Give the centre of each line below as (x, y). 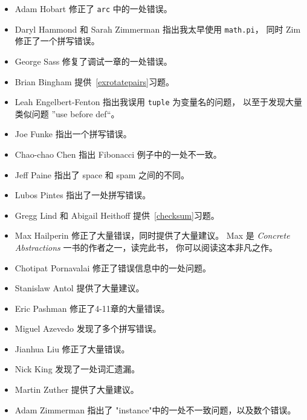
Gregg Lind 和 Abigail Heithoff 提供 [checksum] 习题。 (117, 215)
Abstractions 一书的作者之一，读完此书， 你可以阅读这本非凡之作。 (146, 247)
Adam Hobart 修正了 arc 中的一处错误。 (93, 8)
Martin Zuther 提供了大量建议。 (77, 389)
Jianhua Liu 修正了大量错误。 (72, 348)
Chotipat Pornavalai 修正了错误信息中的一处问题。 (113, 267)
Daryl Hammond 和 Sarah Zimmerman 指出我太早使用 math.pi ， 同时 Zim (158, 29)
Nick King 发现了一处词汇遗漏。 (77, 369)
